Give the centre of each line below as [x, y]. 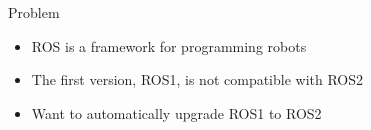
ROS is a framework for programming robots [169, 45]
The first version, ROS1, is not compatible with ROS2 [197, 79]
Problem [34, 12]
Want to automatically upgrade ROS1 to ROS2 [176, 112]
